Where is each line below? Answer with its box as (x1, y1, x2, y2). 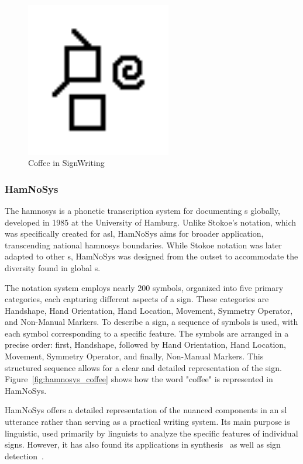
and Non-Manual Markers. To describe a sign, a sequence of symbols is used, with (5, 316, 298, 328)
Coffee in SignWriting (28, 157, 105, 169)
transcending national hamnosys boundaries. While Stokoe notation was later (5, 238, 282, 251)
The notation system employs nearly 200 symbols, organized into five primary (5, 281, 284, 293)
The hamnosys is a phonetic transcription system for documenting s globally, (5, 204, 280, 216)
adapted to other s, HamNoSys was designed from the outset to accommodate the (5, 250, 298, 262)
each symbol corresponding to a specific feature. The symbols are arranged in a (5, 327, 289, 339)
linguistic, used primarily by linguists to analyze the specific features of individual (5, 427, 298, 439)
